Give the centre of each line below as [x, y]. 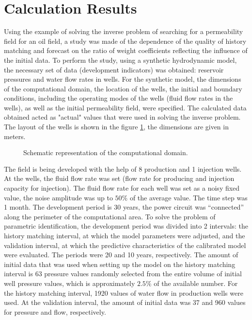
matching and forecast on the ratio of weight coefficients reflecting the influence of [126, 50]
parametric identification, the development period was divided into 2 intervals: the [126, 226]
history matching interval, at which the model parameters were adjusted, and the [125, 235]
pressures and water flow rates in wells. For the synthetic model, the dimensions [123, 79]
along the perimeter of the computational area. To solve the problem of [110, 216]
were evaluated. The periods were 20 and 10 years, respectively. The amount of [121, 255]
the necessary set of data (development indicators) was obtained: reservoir [114, 69]
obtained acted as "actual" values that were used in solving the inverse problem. [122, 117]
